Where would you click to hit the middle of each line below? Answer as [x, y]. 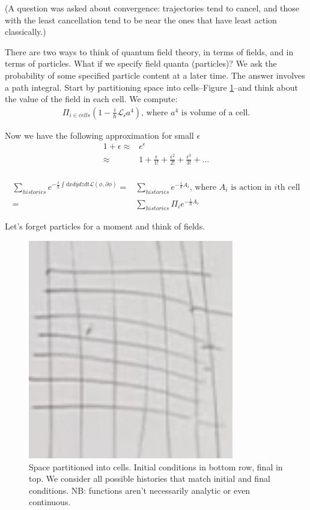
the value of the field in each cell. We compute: [91, 99]
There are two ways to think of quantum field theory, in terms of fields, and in [149, 51]
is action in [251, 187]
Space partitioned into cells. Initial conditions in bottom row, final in [156, 466]
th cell [289, 187]
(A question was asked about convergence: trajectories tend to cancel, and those [152, 8]
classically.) [26, 32]
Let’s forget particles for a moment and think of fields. [105, 226]
